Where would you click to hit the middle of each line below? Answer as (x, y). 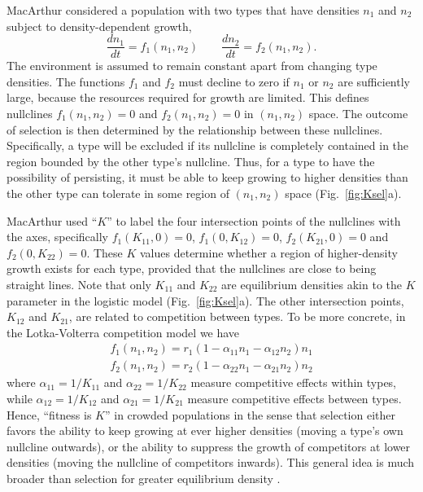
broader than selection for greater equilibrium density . (144, 478)
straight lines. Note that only (79, 284)
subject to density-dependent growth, (99, 26)
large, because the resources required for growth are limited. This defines (188, 97)
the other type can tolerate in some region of (118, 193)
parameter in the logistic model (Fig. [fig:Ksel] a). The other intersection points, (205, 300)
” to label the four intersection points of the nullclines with (254, 220)
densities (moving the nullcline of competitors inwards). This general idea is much (211, 462)
